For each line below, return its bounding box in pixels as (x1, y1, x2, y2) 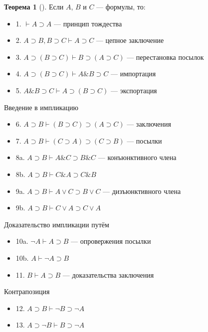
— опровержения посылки (70, 236, 151, 246)
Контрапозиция (4, 286, 50, 297)
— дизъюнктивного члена (103, 185, 181, 196)
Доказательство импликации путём (4, 219, 109, 229)
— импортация (110, 68, 156, 79)
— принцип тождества (53, 18, 122, 28)
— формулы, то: (96, 1, 146, 11)
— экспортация (110, 85, 157, 95)
